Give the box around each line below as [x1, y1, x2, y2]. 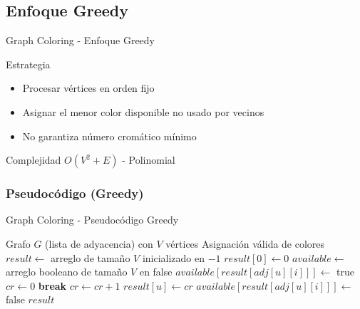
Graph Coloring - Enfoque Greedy [6, 33, 155, 48]
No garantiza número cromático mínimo [22, 128, 197, 143]
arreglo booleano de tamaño [6, 264, 128, 279]
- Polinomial [122, 152, 175, 167]
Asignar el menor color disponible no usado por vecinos [22, 104, 264, 119]
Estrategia [6, 56, 51, 71]
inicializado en [142, 250, 205, 265]
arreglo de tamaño [51, 250, 130, 265]
